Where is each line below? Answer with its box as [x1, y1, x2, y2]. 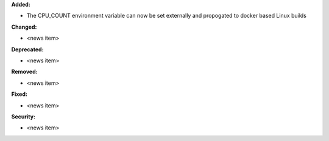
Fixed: [11, 90, 27, 98]
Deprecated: [11, 46, 44, 53]
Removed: [11, 68, 38, 76]
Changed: [11, 23, 37, 31]
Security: [11, 113, 36, 120]
